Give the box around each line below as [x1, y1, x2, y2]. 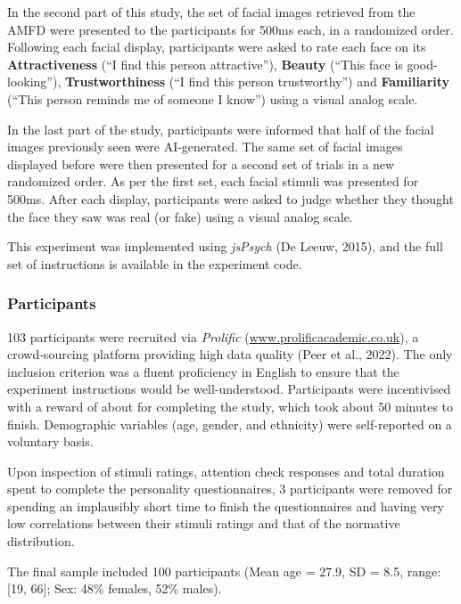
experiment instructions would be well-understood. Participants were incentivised [7, 380, 451, 398]
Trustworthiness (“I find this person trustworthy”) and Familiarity [64, 72, 450, 91]
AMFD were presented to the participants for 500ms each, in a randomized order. [7, 20, 454, 38]
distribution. [7, 532, 75, 551]
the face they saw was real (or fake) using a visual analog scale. [7, 207, 353, 225]
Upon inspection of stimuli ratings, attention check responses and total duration [7, 461, 445, 480]
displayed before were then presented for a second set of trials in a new [7, 154, 395, 173]
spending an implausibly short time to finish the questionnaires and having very [7, 496, 444, 515]
